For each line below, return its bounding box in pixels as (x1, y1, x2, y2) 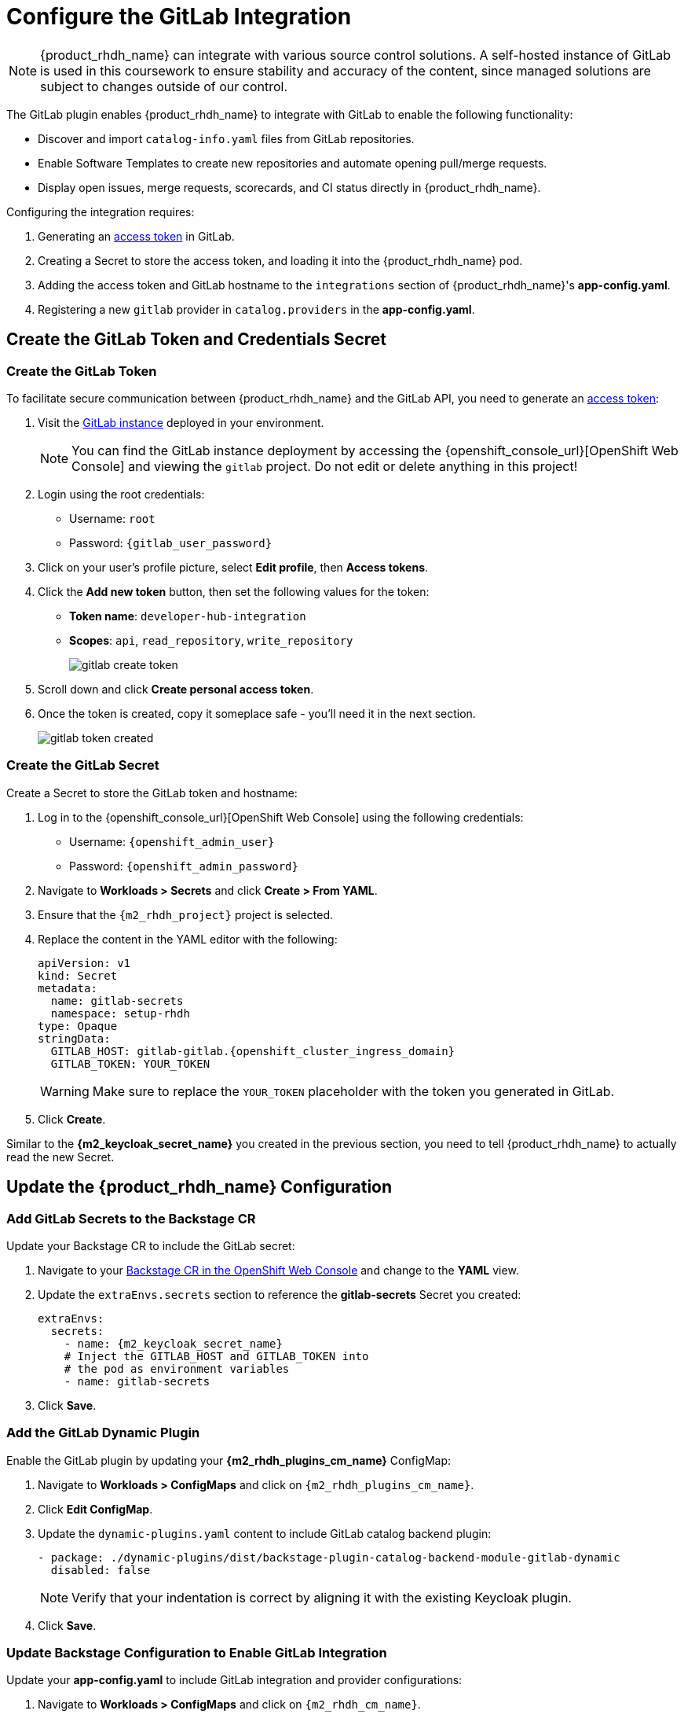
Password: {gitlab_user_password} (69, 535, 273, 550)
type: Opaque (38, 1019, 118, 1032)
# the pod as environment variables (64, 1362, 290, 1375)
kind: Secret (38, 969, 118, 982)
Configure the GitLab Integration (6, 3, 352, 30)
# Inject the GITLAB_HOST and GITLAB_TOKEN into (64, 1349, 369, 1363)
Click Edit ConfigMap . (38, 1502, 153, 1516)
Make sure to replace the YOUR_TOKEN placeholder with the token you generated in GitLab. (92, 1083, 615, 1099)
